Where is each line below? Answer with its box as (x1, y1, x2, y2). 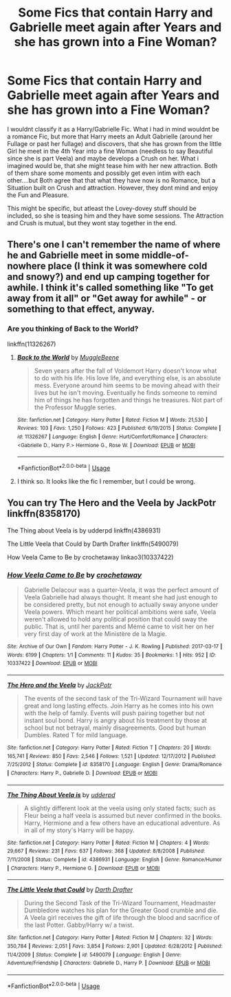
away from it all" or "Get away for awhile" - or (7, 293, 207, 305)
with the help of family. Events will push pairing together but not (23, 708, 205, 717)
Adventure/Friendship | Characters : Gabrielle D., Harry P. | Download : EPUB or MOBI (7, 960, 211, 967)
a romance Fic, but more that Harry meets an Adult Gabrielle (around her (7, 132, 213, 141)
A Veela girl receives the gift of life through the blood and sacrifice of (23, 914, 220, 922)
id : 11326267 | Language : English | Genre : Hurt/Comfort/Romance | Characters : (16, 433, 208, 440)
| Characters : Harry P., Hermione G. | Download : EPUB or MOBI (7, 865, 160, 872)
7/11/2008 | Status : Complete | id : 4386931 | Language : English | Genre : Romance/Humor (7, 856, 222, 863)
